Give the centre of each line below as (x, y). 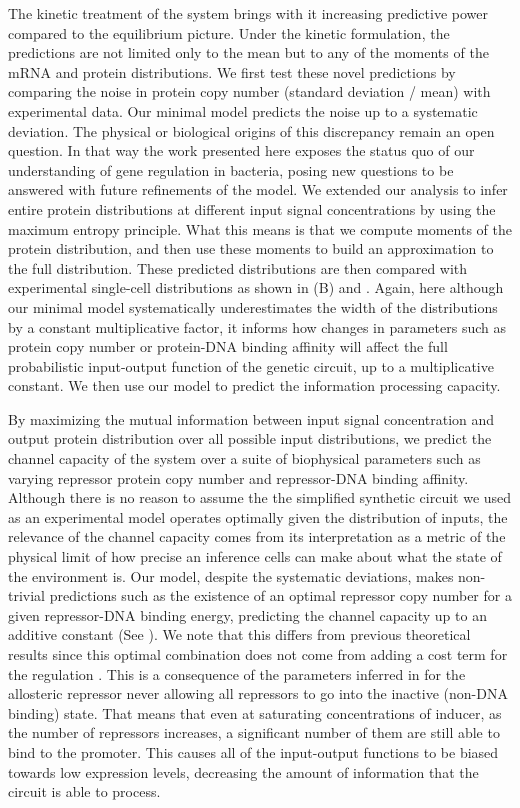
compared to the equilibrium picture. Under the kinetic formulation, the (229, 32)
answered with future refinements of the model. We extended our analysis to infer (258, 189)
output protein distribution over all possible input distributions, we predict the (250, 438)
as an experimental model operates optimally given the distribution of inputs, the (258, 516)
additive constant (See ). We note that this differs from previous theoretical (239, 634)
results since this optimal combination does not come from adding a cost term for (258, 654)
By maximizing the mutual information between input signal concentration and (251, 418)
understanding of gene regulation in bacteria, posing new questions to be (231, 169)
